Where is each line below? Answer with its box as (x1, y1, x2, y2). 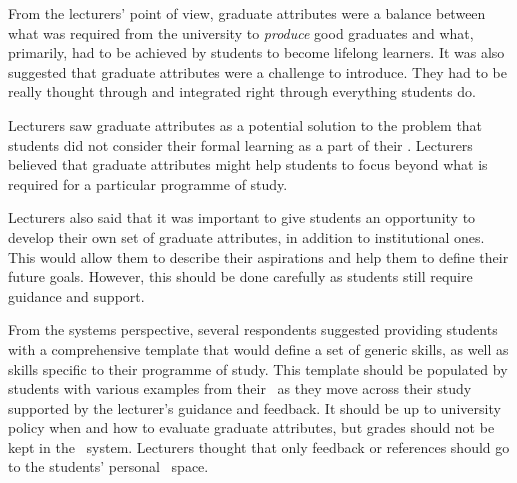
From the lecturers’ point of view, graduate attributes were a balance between (8, 3, 486, 23)
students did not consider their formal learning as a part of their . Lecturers (8, 134, 473, 155)
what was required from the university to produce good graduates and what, (8, 22, 474, 43)
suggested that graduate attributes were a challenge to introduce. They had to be (8, 61, 507, 82)
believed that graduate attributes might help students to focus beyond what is (8, 154, 488, 175)
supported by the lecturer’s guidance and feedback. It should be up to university (8, 397, 501, 418)
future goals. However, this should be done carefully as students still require (8, 266, 473, 287)
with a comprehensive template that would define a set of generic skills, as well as (8, 338, 509, 359)
